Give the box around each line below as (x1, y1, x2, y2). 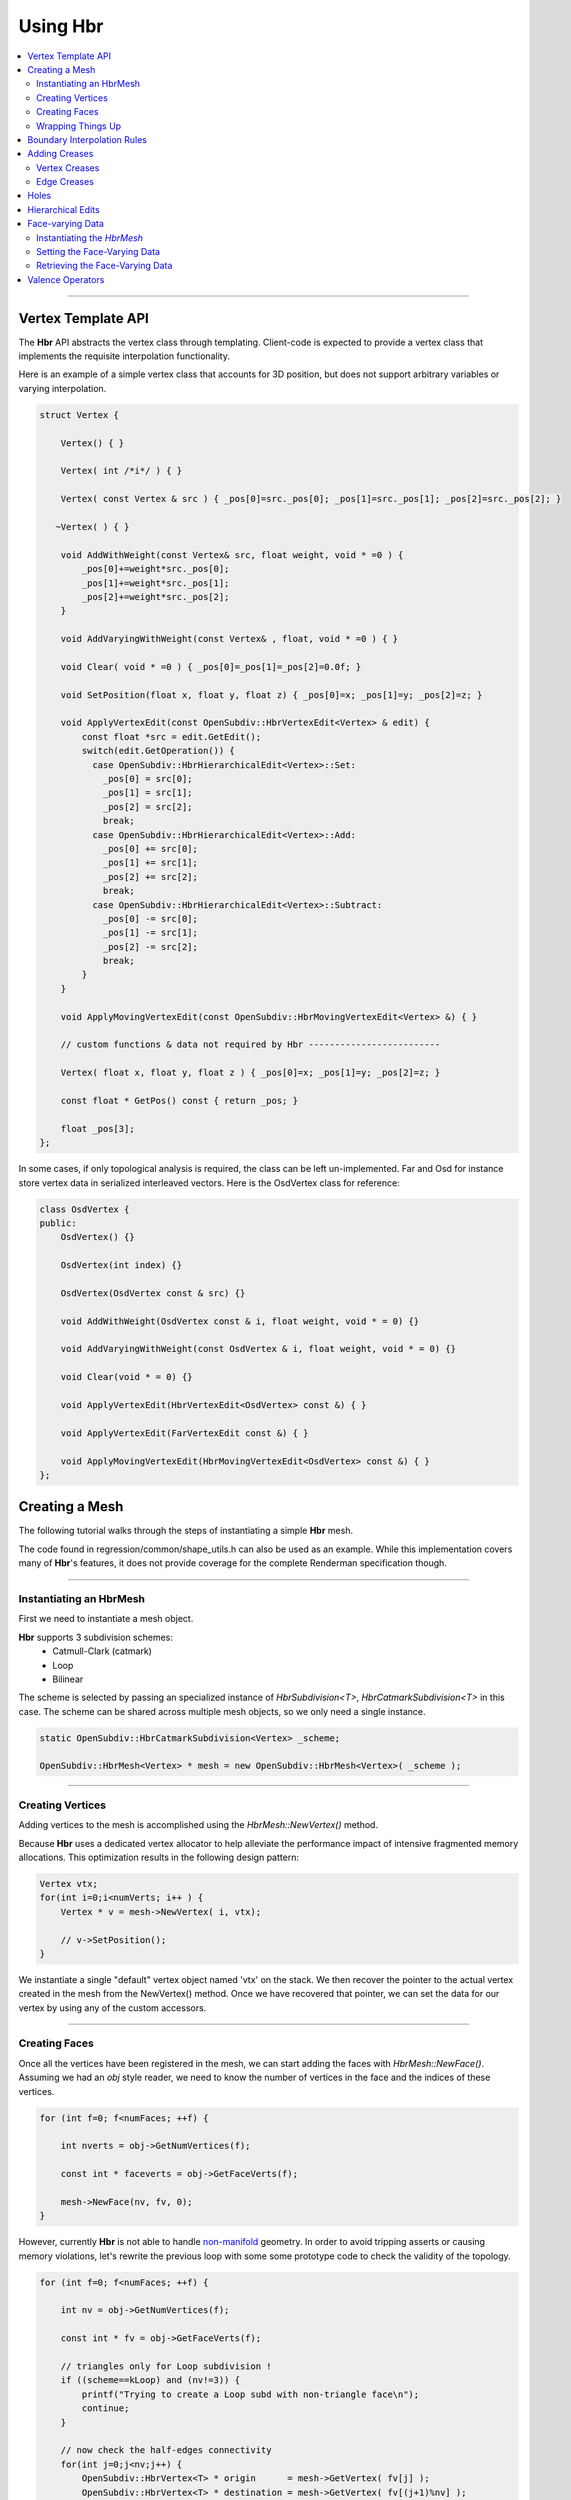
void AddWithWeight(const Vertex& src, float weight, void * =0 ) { (60, 549, 404, 560)
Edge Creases (36, 176, 95, 188)
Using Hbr (18, 15, 104, 37)
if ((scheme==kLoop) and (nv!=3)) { (60, 2375, 240, 2386)
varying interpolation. (18, 382, 107, 394)
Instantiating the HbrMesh (36, 231, 144, 244)
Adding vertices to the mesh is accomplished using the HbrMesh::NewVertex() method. (18, 1819, 379, 1831)
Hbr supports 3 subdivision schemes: (18, 1631, 174, 1643)
